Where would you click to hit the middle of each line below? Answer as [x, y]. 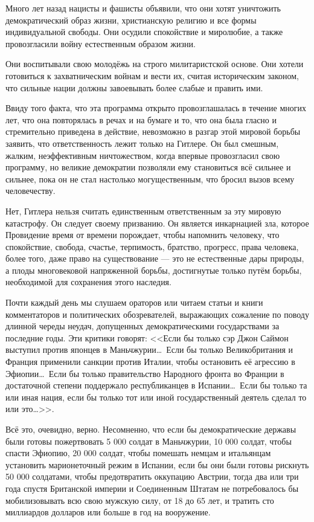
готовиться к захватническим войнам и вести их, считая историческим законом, [152, 75]
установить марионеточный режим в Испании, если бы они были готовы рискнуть [157, 464]
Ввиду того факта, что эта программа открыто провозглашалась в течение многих [156, 108]
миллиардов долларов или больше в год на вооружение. [108, 512]
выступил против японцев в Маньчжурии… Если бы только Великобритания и [149, 350]
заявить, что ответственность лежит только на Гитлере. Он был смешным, [142, 143]
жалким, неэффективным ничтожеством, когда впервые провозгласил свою [143, 155]
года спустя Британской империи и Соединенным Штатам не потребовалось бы [152, 488]
